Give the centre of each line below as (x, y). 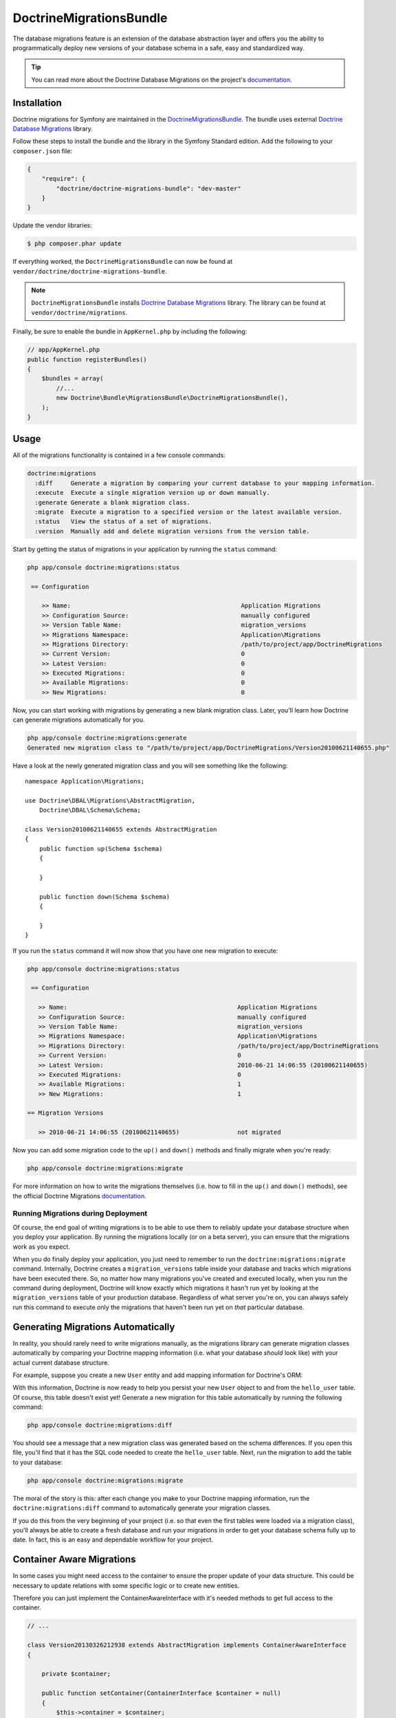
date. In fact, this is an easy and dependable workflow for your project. (113, 1540)
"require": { (64, 179)
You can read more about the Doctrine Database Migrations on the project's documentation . (162, 80)
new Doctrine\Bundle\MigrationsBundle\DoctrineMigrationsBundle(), (172, 398)
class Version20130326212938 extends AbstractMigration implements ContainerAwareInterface (187, 1645)
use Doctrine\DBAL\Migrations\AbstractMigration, (110, 800)
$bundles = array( (73, 379)
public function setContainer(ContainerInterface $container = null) (161, 1693)
